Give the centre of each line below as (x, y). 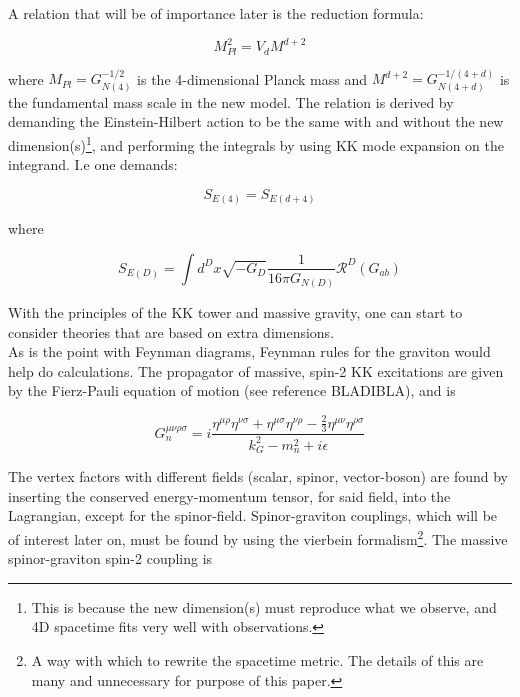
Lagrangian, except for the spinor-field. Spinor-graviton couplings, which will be (253, 515)
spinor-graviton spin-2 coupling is (110, 558)
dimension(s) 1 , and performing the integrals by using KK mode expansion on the (256, 143)
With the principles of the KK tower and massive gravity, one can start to (235, 312)
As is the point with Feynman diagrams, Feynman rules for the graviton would (249, 351)
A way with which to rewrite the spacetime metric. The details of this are (257, 660)
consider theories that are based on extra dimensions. (171, 331)
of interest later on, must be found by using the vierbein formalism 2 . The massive (258, 537)
